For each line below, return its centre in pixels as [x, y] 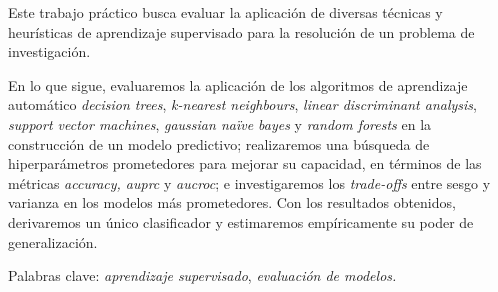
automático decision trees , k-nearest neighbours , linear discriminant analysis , [243, 104]
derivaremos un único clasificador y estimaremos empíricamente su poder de [241, 221]
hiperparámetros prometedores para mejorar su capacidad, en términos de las [245, 163]
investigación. [49, 51]
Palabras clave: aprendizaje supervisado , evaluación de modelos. [202, 275]
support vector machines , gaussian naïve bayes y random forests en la [220, 123]
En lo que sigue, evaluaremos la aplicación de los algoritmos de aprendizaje [238, 84]
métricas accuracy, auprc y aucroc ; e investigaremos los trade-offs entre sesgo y [249, 182]
